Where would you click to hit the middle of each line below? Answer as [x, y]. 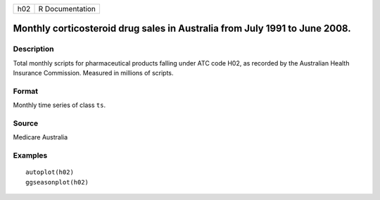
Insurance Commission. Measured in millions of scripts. [93, 73]
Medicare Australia [40, 137]
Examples [30, 156]
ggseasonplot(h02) [57, 182]
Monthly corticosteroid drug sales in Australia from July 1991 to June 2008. [182, 29]
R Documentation [67, 9]
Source [26, 123]
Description [33, 49]
